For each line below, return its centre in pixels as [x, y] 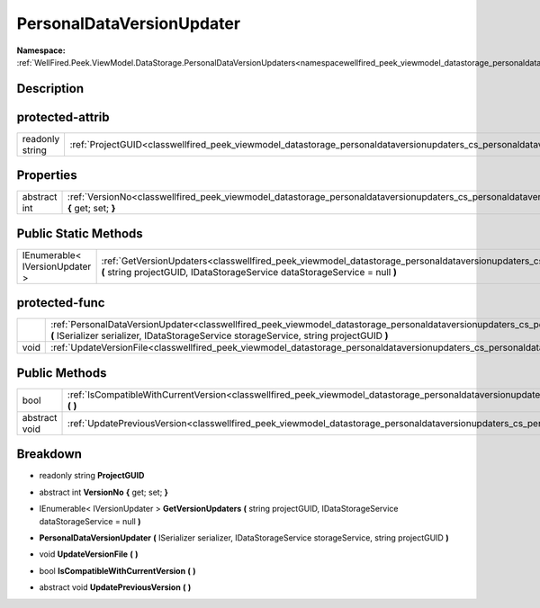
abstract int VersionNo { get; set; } [103, 492]
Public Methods [62, 373]
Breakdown [49, 454]
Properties [47, 175]
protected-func [61, 303]
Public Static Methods [80, 233]
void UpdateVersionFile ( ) [89, 554]
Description [50, 89]
